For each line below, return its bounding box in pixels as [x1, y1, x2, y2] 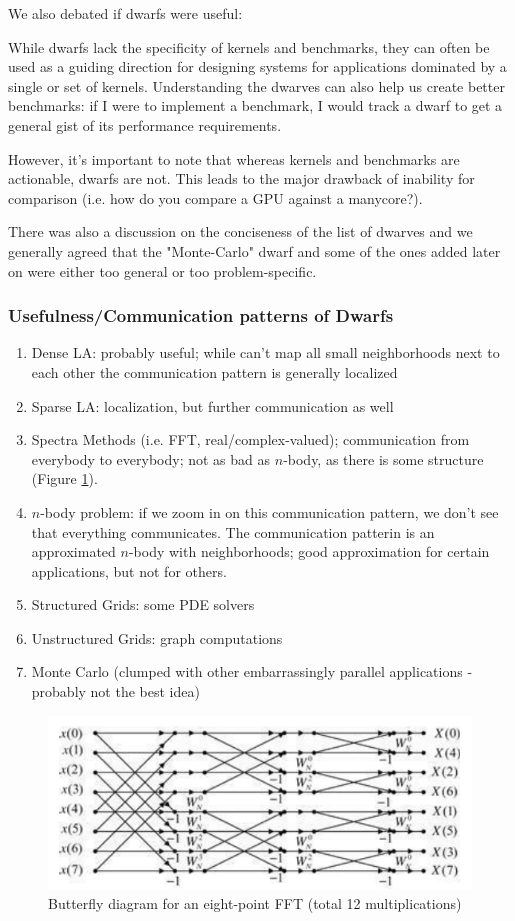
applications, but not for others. [31, 560, 227, 581]
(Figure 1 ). [31, 468, 98, 489]
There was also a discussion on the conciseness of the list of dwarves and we [8, 221, 473, 242]
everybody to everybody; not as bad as [31, 448, 271, 469]
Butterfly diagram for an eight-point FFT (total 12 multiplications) [48, 892, 462, 913]
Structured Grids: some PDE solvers [31, 594, 255, 615]
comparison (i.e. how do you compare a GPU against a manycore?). [8, 187, 423, 208]
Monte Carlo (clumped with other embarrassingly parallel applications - [31, 661, 473, 682]
